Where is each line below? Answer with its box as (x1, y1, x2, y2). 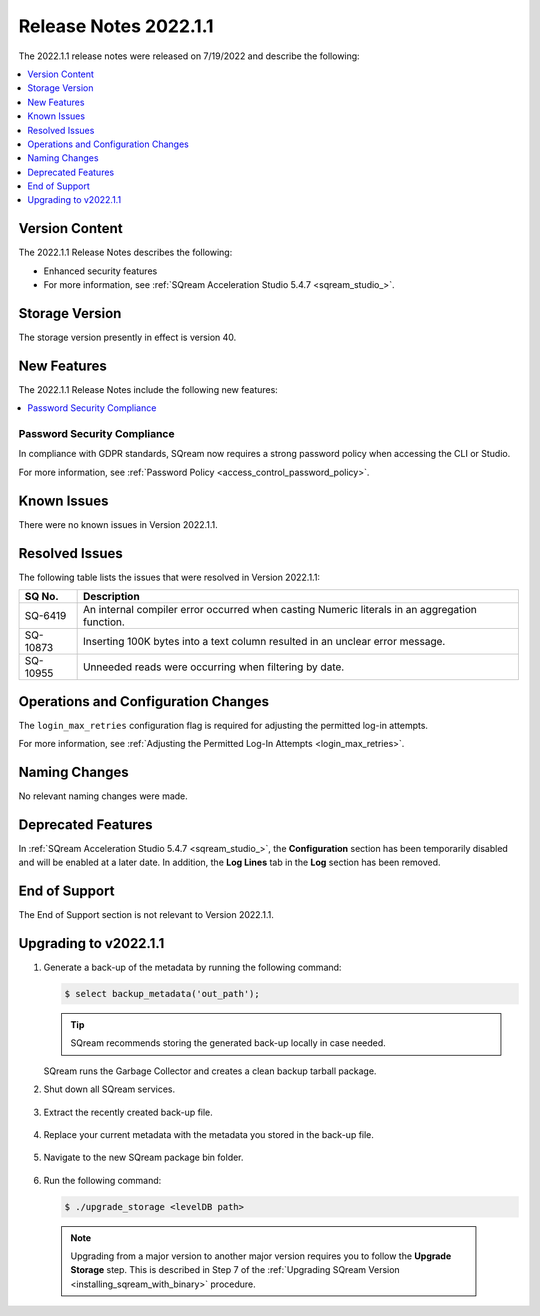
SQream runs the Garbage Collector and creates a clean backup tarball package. (43, 1065, 377, 1077)
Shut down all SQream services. (43, 1083, 175, 1095)
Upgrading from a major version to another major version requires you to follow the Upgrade (70, 1250, 452, 1262)
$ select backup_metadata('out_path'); (64, 988, 260, 999)
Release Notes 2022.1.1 (18, 15, 214, 37)
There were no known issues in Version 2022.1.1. (18, 518, 219, 530)
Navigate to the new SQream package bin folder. (43, 1151, 244, 1164)
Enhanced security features (43, 265, 158, 277)
